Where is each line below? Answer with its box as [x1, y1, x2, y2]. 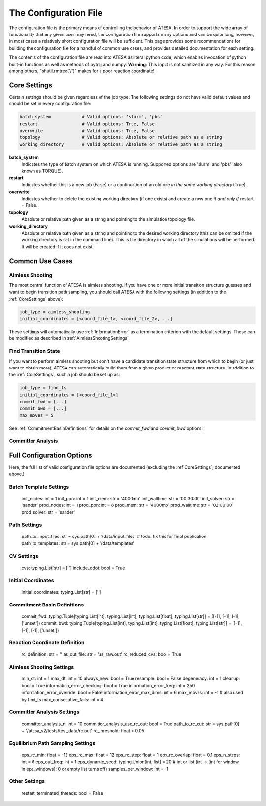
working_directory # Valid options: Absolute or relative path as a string [19, 141, 223, 147]
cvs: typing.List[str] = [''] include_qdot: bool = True [21, 565, 125, 571]
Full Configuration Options [9, 451, 92, 460]
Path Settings [9, 521, 42, 528]
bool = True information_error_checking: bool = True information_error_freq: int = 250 [21, 682, 195, 688]
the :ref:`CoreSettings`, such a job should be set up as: [9, 372, 120, 378]
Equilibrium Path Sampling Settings [9, 739, 96, 746]
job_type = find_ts [19, 385, 66, 391]
